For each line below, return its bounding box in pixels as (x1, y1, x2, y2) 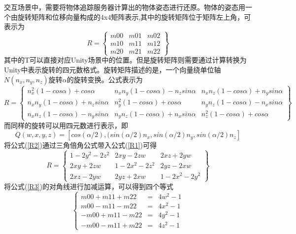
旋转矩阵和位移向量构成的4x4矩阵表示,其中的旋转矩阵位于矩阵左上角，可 (17, 11, 251, 22)
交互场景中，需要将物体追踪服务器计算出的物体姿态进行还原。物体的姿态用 (4, 2, 245, 12)
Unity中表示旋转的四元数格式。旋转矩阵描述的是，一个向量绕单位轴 (4, 64, 221, 74)
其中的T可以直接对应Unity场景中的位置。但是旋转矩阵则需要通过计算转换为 (4, 55, 247, 65)
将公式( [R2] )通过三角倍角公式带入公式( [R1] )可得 (4, 140, 157, 150)
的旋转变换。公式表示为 (66, 74, 143, 84)
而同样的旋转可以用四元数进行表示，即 (4, 120, 128, 130)
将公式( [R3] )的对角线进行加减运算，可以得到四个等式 (4, 181, 173, 191)
